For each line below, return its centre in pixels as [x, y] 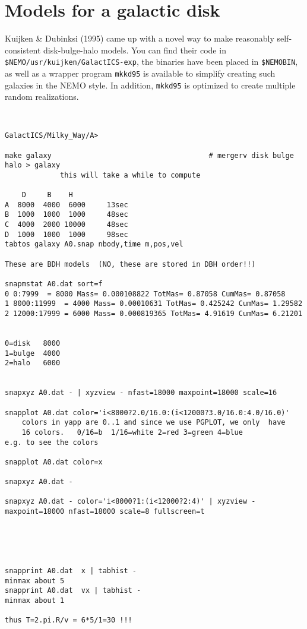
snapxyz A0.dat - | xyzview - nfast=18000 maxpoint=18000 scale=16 [141, 393]
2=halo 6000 [33, 363]
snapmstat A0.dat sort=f [54, 284]
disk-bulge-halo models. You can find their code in [135, 50]
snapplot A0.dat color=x [54, 462]
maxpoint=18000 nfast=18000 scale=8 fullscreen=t [105, 512]
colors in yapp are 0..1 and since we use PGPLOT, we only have [153, 423]
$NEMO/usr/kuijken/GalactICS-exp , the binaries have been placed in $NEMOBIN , [151, 61]
